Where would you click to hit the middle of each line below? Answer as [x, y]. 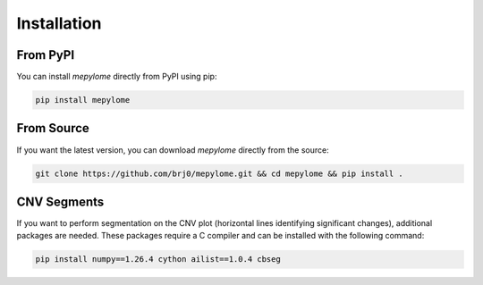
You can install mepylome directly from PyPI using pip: [117, 77]
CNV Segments [60, 201]
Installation [59, 23]
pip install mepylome [83, 100]
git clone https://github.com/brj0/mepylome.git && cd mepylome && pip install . [220, 173]
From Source [53, 128]
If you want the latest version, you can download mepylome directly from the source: [173, 150]
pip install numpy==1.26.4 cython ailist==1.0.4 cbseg [158, 260]
